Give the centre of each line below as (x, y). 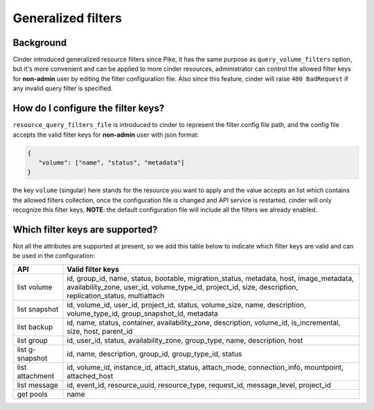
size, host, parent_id (100, 331)
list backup (35, 327)
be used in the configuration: (54, 256)
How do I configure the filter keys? (89, 109)
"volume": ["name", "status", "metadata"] (112, 162)
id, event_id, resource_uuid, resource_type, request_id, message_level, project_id (199, 385)
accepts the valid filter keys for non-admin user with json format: (106, 135)
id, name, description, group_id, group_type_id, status (154, 354)
